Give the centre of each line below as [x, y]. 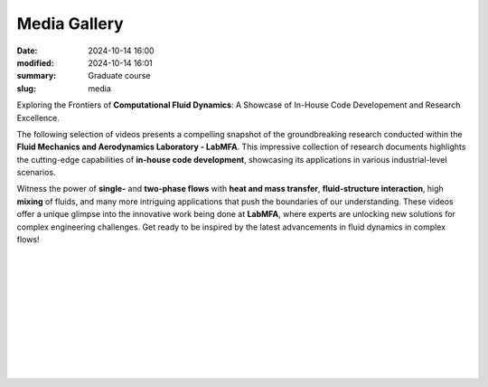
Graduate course [119, 76]
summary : [37, 76]
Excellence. [38, 118]
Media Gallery [70, 24]
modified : [35, 62]
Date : [27, 51]
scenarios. [36, 173]
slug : [26, 88]
